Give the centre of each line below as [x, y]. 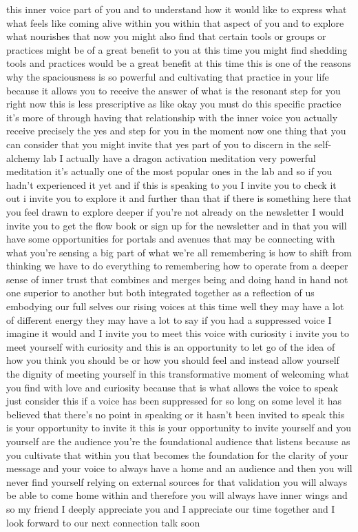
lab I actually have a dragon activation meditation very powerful [180, 157]
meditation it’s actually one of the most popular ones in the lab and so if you [169, 171]
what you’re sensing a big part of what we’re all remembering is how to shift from [179, 252]
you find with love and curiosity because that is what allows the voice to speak [172, 387]
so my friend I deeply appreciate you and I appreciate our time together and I [171, 508]
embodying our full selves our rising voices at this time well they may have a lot [175, 306]
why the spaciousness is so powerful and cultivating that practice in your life [168, 76]
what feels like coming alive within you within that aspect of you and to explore [175, 22]
